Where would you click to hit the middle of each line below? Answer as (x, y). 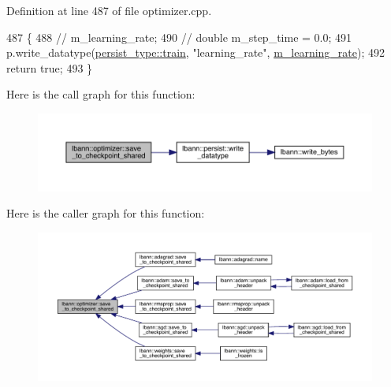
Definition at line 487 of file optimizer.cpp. (109, 10)
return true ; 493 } (50, 67)
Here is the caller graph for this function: (106, 213)
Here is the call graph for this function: (101, 94)
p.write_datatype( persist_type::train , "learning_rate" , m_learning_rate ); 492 (196, 52)
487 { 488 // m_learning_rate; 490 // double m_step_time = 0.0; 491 (179, 37)
